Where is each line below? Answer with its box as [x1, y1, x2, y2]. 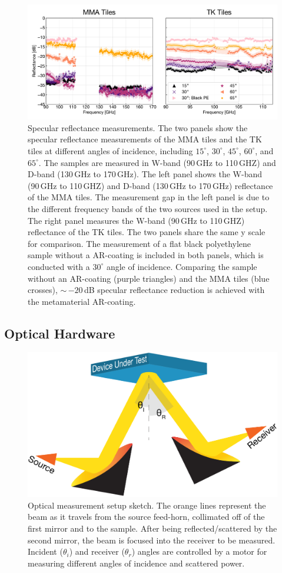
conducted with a [28, 260, 90, 272]
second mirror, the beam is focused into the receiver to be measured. [28, 533, 276, 546]
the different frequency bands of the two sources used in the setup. [28, 202, 268, 214]
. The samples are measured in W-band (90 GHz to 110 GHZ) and [38, 156, 276, 168]
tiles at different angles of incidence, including [28, 144, 193, 157]
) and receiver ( [69, 545, 125, 558]
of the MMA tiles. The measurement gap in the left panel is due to [28, 191, 270, 203]
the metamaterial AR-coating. [28, 295, 136, 307]
